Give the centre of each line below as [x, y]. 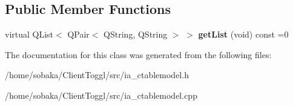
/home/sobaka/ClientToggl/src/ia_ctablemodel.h [97, 75]
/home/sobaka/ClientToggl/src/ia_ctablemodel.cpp [101, 95]
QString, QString [136, 34]
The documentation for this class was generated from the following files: [138, 54]
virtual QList [29, 34]
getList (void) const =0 [243, 34]
